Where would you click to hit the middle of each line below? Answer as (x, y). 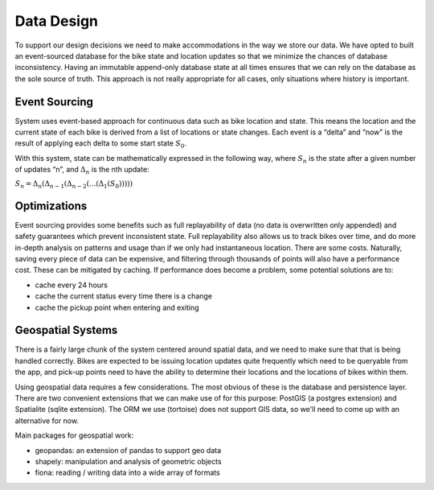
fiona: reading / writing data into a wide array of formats (127, 473)
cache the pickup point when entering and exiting (117, 307)
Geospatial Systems (66, 330)
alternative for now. (47, 420)
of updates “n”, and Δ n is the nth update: (82, 171)
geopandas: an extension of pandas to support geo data (128, 450)
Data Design (57, 21)
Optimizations (51, 206)
